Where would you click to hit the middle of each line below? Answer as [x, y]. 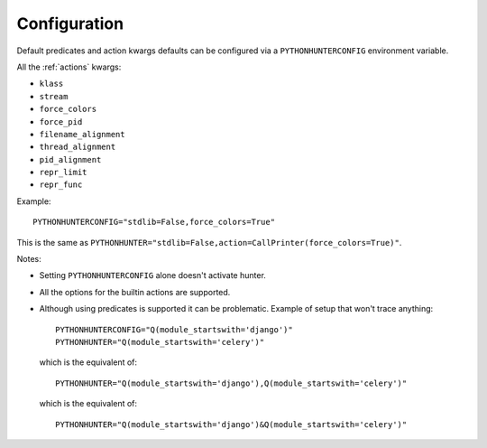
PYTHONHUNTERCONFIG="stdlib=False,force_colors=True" [154, 222]
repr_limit [63, 173]
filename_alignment [82, 134]
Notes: [29, 259]
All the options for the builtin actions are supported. [135, 292]
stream [54, 96]
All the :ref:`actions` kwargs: [69, 67]
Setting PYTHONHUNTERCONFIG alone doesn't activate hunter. [152, 275]
